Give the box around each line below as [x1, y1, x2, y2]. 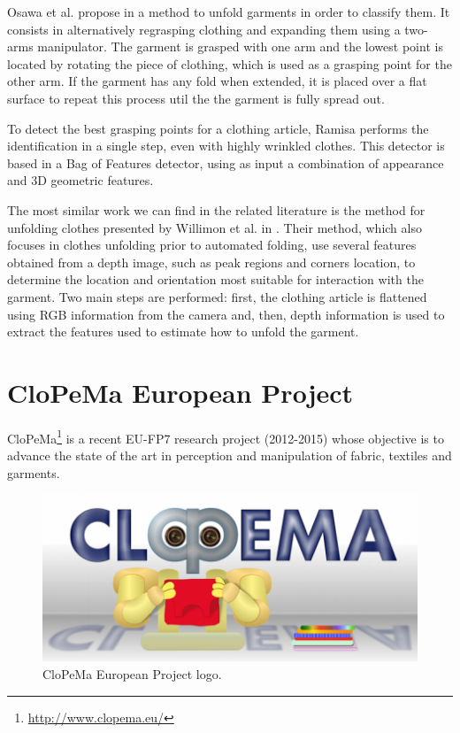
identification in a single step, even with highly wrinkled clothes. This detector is [7, 136, 445, 155]
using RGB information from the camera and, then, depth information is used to [7, 305, 445, 323]
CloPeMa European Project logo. [42, 665, 222, 683]
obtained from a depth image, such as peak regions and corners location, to [7, 252, 416, 271]
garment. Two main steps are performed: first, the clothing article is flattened [7, 287, 427, 305]
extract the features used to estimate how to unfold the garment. [7, 322, 359, 341]
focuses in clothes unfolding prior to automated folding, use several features [7, 235, 417, 254]
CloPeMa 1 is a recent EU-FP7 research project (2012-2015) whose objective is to [7, 426, 444, 447]
